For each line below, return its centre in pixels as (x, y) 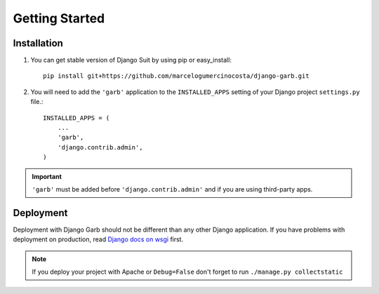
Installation (38, 43)
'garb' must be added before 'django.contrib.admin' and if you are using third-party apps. (172, 189)
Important (47, 176)
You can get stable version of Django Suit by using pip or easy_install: (131, 60)
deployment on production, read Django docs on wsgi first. (98, 239)
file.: (37, 102)
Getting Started (59, 18)
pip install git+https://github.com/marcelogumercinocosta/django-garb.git (176, 76)
